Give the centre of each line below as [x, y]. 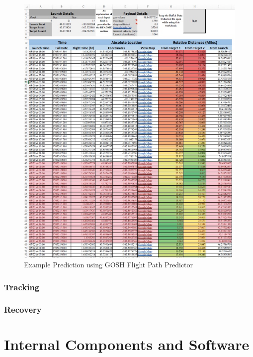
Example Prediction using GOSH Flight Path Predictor [109, 264]
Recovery [23, 309]
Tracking [22, 287]
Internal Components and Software [127, 344]
